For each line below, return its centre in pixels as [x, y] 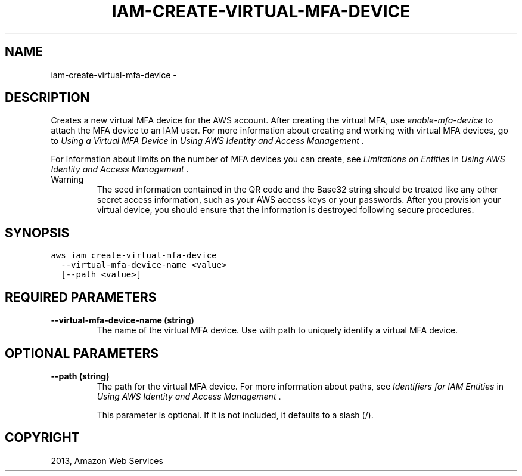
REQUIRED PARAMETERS [81, 297]
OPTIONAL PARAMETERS [82, 353]
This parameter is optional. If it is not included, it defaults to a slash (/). [235, 415]
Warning [67, 180]
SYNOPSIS [37, 233]
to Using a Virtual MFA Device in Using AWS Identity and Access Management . [207, 141]
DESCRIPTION [47, 98]
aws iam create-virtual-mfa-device [134, 256]
